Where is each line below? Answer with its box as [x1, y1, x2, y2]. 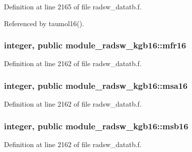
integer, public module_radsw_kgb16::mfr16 [4, 39, 186, 51]
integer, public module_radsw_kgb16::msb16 [4, 119, 189, 132]
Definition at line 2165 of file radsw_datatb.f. [4, 1, 142, 11]
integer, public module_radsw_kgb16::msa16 [4, 79, 188, 91]
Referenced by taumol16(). [4, 18, 84, 28]
